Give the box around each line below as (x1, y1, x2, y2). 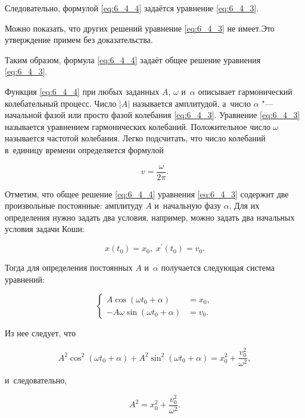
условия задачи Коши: (5, 222, 85, 235)
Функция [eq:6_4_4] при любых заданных (5, 85, 160, 97)
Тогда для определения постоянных (5, 261, 133, 274)
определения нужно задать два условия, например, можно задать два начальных (5, 210, 295, 223)
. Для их (229, 199, 260, 212)
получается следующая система (161, 261, 275, 274)
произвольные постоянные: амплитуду (5, 199, 143, 212)
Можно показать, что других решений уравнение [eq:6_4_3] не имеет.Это (5, 21, 275, 34)
